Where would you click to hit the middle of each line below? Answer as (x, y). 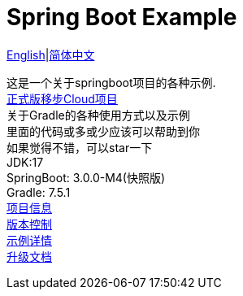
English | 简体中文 (51, 54)
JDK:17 (25, 162)
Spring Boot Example (122, 17)
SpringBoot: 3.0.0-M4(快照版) (86, 177)
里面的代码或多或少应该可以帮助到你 (103, 131)
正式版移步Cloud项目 (62, 98)
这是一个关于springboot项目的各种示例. (111, 82)
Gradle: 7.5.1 (39, 192)
